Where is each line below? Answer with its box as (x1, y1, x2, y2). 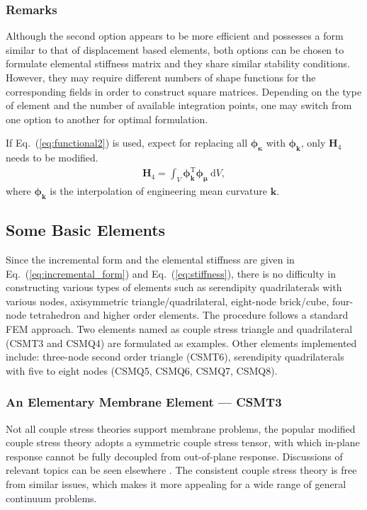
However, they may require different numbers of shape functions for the (6, 70, 316, 84)
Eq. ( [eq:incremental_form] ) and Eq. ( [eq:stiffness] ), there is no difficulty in (6, 266, 336, 280)
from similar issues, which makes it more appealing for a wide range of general (6, 477, 346, 492)
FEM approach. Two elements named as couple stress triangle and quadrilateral (6, 322, 353, 336)
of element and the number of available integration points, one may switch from (6, 98, 352, 113)
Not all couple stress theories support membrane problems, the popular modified (6, 421, 356, 436)
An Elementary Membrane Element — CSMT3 (6, 393, 282, 411)
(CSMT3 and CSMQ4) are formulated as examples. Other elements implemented (6, 335, 357, 350)
